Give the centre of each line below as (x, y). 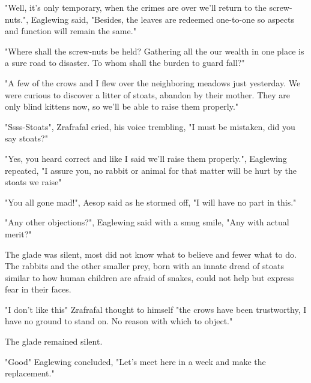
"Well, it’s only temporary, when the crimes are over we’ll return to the (136, 7)
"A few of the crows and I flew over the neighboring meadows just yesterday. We (153, 82)
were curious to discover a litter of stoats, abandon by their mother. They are (148, 94)
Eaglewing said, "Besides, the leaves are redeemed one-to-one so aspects (163, 19)
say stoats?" (26, 138)
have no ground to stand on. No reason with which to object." (119, 321)
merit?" (18, 233)
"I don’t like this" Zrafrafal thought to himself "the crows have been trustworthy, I (156, 309)
